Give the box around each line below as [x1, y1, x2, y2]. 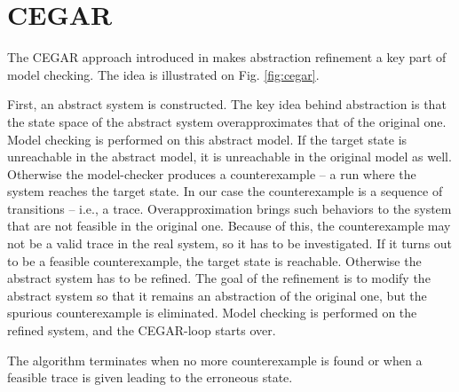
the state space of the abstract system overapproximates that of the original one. [7, 112, 447, 130]
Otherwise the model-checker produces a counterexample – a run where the [7, 164, 416, 183]
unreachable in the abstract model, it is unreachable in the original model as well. [7, 147, 452, 166]
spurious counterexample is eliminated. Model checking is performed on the [7, 303, 417, 322]
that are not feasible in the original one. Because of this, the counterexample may [7, 216, 451, 235]
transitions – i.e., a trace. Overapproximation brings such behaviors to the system [7, 199, 452, 217]
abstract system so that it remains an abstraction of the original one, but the [7, 286, 427, 304]
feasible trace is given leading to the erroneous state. [7, 368, 293, 387]
